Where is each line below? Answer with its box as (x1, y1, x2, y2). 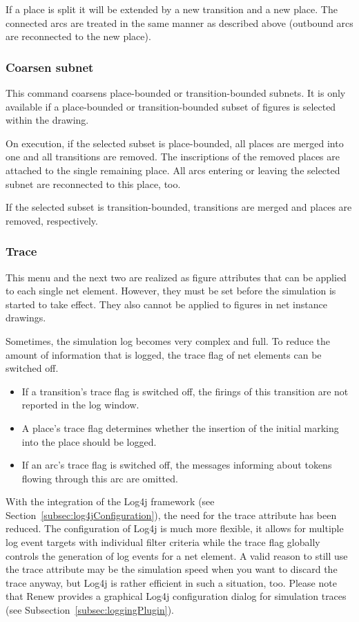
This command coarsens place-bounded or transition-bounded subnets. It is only (6, 86, 346, 100)
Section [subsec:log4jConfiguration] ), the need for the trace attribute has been (6, 507, 337, 522)
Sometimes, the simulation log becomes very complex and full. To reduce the (6, 333, 331, 348)
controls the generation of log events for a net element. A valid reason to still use (6, 548, 348, 563)
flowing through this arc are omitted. (21, 471, 178, 485)
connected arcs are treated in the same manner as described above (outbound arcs (6, 15, 353, 30)
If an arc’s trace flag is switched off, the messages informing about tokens (21, 458, 332, 472)
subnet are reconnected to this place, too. (6, 176, 181, 191)
